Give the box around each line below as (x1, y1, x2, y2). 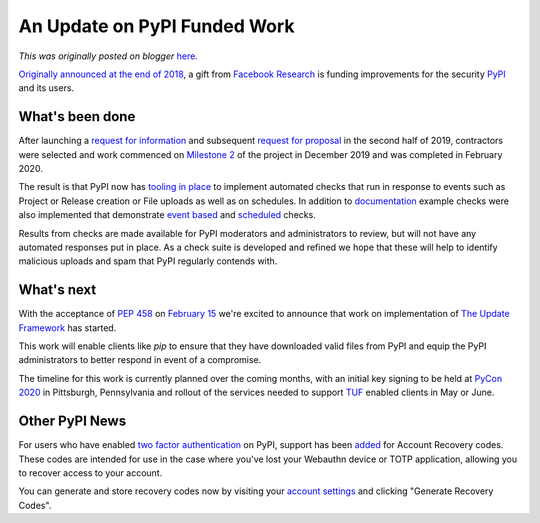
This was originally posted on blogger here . (18, 50, 199, 62)
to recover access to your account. (18, 466, 163, 479)
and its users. (18, 82, 75, 94)
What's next (18, 281, 97, 299)
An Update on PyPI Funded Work (18, 15, 295, 37)
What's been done (18, 108, 136, 125)
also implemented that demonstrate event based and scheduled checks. (18, 209, 317, 221)
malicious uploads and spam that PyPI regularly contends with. (18, 255, 278, 267)
